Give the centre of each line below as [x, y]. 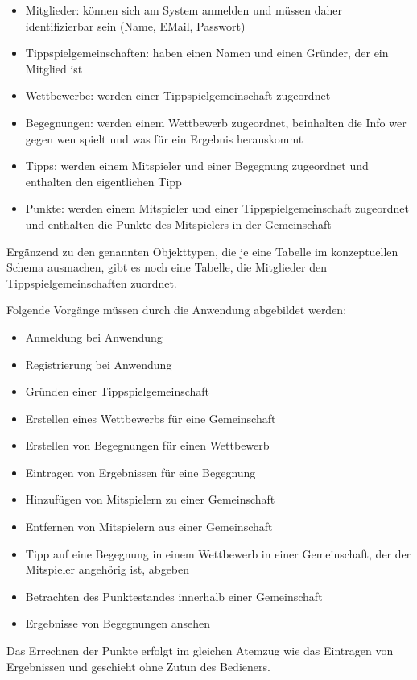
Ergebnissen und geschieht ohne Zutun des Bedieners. [138, 666]
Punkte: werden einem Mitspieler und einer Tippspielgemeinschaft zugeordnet [217, 208]
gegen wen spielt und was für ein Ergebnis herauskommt [164, 138]
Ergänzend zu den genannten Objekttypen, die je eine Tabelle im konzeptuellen [202, 251]
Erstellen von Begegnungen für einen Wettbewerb [147, 445]
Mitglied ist [54, 68]
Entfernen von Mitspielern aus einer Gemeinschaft [149, 527]
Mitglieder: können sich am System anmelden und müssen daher [184, 10]
